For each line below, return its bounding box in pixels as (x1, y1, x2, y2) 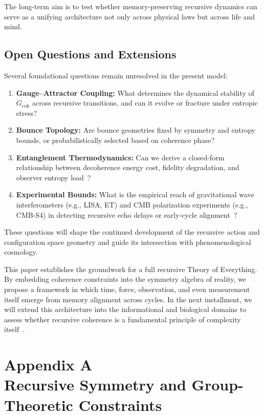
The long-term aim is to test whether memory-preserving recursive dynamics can (4, 1, 257, 11)
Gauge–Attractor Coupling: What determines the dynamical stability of (16, 87, 254, 98)
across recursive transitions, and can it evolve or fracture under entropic (32, 97, 258, 108)
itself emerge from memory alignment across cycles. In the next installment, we (4, 294, 252, 304)
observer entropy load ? (16, 172, 91, 182)
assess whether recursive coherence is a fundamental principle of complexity (4, 314, 241, 324)
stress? (16, 107, 37, 118)
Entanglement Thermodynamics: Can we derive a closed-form (16, 152, 225, 162)
